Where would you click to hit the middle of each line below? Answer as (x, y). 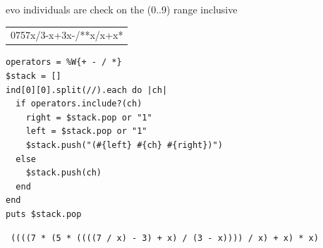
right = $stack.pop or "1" (89, 117)
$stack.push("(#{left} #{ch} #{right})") (124, 145)
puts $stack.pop (44, 214)
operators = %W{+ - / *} (64, 62)
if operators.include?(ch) (79, 104)
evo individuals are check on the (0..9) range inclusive (122, 9)
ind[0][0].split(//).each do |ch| (87, 90)
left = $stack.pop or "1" (86, 131)
